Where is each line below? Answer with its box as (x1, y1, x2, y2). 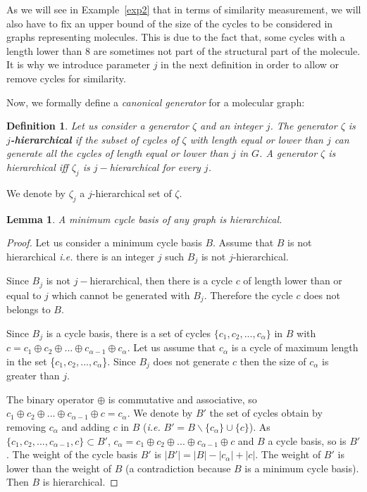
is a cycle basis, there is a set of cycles (46, 325, 211, 340)
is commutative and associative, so (108, 391, 257, 406)
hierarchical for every (109, 159, 201, 174)
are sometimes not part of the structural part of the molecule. (93, 43, 361, 58)
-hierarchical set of (92, 185, 172, 200)
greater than (6, 368, 60, 383)
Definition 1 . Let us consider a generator (6, 118, 189, 133)
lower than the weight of (6, 460, 111, 475)
